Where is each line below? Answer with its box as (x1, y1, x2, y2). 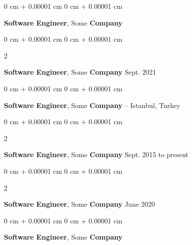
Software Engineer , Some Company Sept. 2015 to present (4, 149, 189, 160)
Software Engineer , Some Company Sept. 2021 (4, 67, 156, 77)
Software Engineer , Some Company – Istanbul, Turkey (4, 100, 180, 110)
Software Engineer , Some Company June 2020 (4, 199, 155, 209)
